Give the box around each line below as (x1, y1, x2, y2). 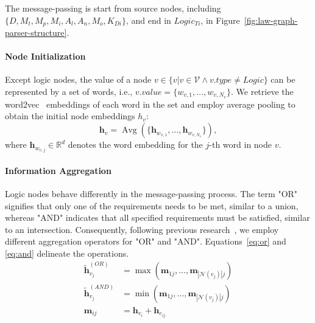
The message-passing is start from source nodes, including (5, 2, 221, 14)
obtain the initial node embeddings (5, 109, 135, 122)
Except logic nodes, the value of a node (5, 73, 152, 86)
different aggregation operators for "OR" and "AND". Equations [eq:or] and (5, 235, 286, 248)
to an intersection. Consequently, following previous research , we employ (5, 223, 279, 235)
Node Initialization (5, 50, 86, 63)
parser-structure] (5, 26, 67, 39)
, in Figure (200, 13, 240, 26)
